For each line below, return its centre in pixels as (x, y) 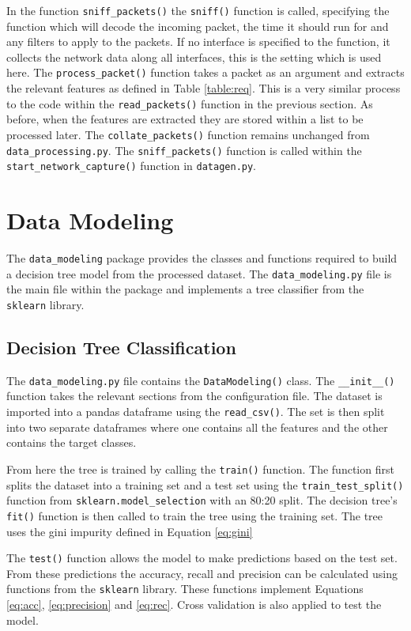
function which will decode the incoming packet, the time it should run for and (198, 26)
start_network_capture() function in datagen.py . (132, 166)
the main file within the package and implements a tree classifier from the (185, 289)
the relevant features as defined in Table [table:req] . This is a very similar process (204, 88)
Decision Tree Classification (121, 347)
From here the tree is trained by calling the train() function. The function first (200, 469)
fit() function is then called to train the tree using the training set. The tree (195, 515)
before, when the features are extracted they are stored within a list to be (185, 119)
